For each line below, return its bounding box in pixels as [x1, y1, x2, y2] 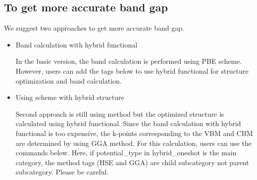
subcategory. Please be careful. [15, 167, 109, 177]
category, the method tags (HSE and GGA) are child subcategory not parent [15, 157, 249, 167]
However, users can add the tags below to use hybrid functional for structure [15, 65, 249, 76]
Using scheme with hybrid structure [15, 92, 124, 102]
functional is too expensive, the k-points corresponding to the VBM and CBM [15, 128, 253, 138]
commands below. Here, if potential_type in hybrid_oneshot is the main [15, 147, 237, 158]
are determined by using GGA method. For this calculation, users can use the [15, 137, 252, 148]
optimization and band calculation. [15, 75, 122, 86]
